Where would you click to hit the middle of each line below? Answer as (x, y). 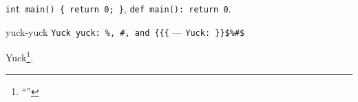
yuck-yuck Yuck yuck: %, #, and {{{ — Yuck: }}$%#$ (125, 31)
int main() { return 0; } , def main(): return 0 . (118, 8)
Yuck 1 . (20, 56)
